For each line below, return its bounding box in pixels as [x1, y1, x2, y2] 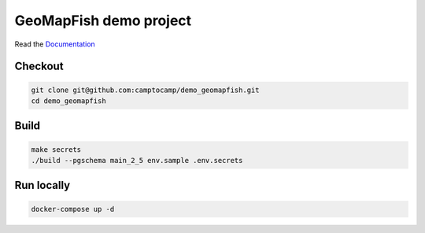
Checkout [14, 60, 64, 73]
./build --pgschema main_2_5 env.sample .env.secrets [31, 156, 243, 165]
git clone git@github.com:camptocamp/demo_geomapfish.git [31, 85, 260, 94]
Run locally [14, 179, 71, 192]
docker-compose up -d [31, 205, 115, 213]
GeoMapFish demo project [14, 12, 192, 29]
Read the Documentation [14, 39, 96, 49]
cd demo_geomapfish [31, 96, 106, 105]
